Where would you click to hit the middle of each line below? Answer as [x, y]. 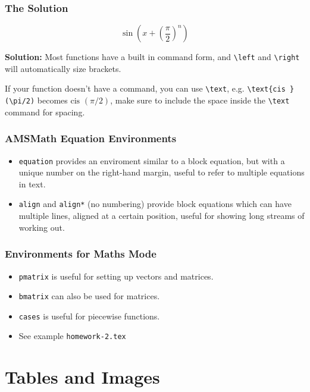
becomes [52, 100]
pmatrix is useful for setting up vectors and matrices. [116, 276]
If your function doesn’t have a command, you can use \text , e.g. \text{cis [145, 88]
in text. [32, 184]
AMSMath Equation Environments [91, 138]
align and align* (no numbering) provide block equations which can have [155, 204]
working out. [42, 227]
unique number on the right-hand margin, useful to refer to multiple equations [162, 172]
